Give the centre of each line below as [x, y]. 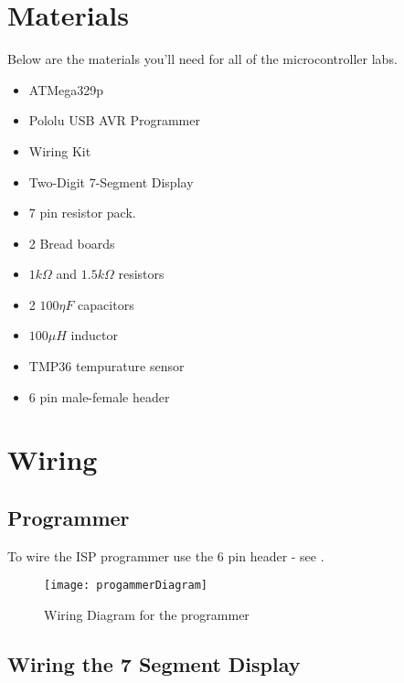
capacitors [106, 304]
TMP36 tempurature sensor [106, 366]
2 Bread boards [72, 243]
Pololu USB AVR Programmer [114, 120]
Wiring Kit [60, 150]
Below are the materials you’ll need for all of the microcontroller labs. [202, 59]
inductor [94, 335]
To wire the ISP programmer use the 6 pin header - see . [166, 555]
